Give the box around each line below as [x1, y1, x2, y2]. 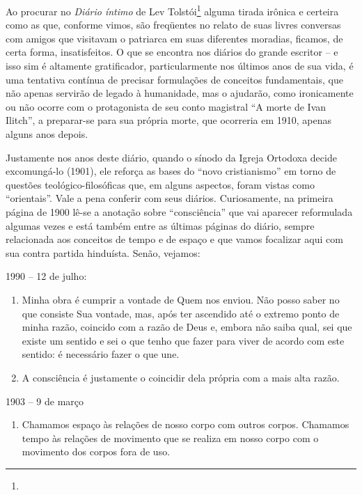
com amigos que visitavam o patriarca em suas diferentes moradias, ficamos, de [6, 31, 343, 45]
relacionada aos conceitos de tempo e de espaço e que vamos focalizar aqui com [6, 232, 343, 246]
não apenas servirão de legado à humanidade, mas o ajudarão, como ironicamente [6, 86, 354, 100]
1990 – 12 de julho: [6, 269, 87, 283]
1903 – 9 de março [6, 393, 84, 408]
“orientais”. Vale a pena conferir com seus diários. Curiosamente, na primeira [6, 191, 333, 205]
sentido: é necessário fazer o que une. [22, 347, 180, 361]
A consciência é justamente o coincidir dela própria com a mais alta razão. [22, 370, 340, 384]
